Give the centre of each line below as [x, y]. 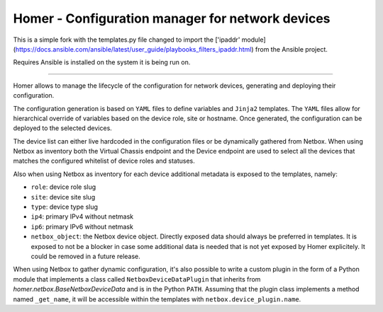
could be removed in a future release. [86, 256]
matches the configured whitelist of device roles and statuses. [104, 161]
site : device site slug [63, 197]
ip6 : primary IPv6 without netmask [82, 226]
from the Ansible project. [292, 49]
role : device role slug [63, 187]
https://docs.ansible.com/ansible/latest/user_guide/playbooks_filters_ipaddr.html [133, 49]
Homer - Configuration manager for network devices [172, 18]
